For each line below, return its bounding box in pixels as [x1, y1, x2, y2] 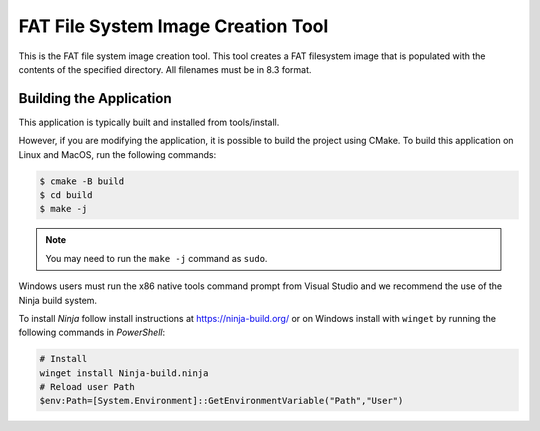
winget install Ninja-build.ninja [39, 367, 209, 379]
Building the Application [18, 90, 172, 107]
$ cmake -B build [39, 175, 125, 187]
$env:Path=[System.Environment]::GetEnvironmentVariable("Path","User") [39, 395, 404, 407]
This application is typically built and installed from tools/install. [18, 116, 280, 128]
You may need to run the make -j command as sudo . [45, 252, 268, 264]
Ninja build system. [18, 294, 98, 306]
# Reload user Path [39, 381, 135, 393]
